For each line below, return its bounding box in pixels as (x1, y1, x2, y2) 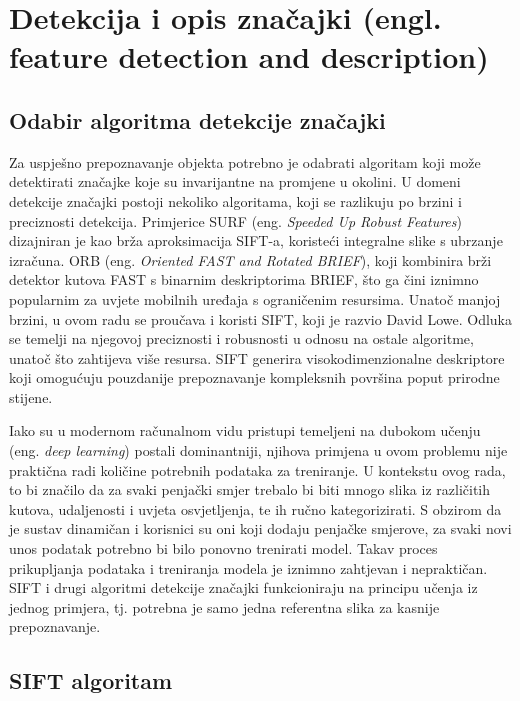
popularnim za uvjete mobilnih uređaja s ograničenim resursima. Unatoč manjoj (9, 288, 501, 309)
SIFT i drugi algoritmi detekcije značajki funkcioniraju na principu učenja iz (9, 577, 478, 598)
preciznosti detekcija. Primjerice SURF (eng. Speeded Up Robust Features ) (9, 210, 462, 231)
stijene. (9, 386, 53, 407)
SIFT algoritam (9, 665, 173, 696)
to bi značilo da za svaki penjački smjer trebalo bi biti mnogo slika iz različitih (9, 479, 491, 500)
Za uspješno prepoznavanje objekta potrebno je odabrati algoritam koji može (9, 151, 481, 172)
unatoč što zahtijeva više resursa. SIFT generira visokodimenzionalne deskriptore (9, 347, 505, 368)
